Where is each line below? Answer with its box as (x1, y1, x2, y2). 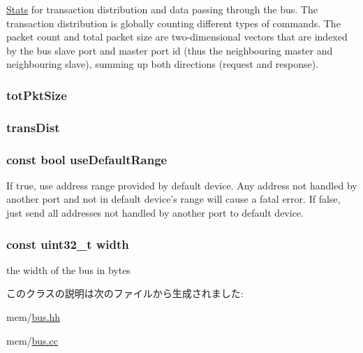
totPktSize (6, 86, 67, 103)
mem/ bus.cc (6, 333, 58, 347)
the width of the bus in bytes (6, 262, 131, 277)
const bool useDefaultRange (6, 150, 168, 168)
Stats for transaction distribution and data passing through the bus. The (6, 2, 318, 16)
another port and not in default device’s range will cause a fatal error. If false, (6, 192, 341, 206)
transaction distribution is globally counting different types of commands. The (6, 15, 341, 30)
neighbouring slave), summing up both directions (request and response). (6, 57, 319, 71)
